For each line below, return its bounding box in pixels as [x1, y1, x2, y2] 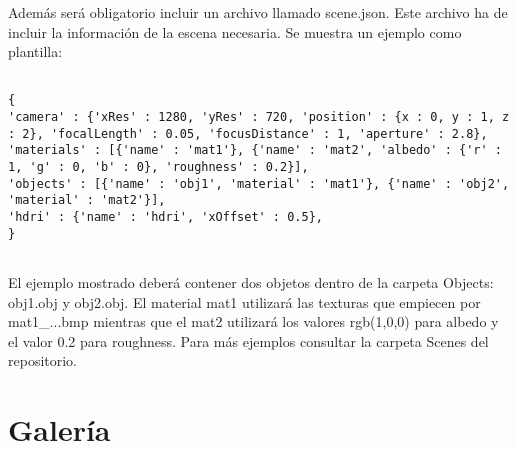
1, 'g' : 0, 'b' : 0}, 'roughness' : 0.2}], [8, 160, 309, 175]
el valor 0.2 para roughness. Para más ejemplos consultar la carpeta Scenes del [8, 330, 489, 351]
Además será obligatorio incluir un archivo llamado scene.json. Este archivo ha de [8, 2, 508, 22]
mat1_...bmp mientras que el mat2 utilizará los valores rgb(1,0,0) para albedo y [8, 311, 499, 332]
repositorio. [8, 350, 78, 371]
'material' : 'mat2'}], [8, 193, 166, 208]
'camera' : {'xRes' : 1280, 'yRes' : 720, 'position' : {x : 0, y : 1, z [8, 110, 510, 125]
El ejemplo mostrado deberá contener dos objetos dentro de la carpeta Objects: [8, 272, 494, 292]
